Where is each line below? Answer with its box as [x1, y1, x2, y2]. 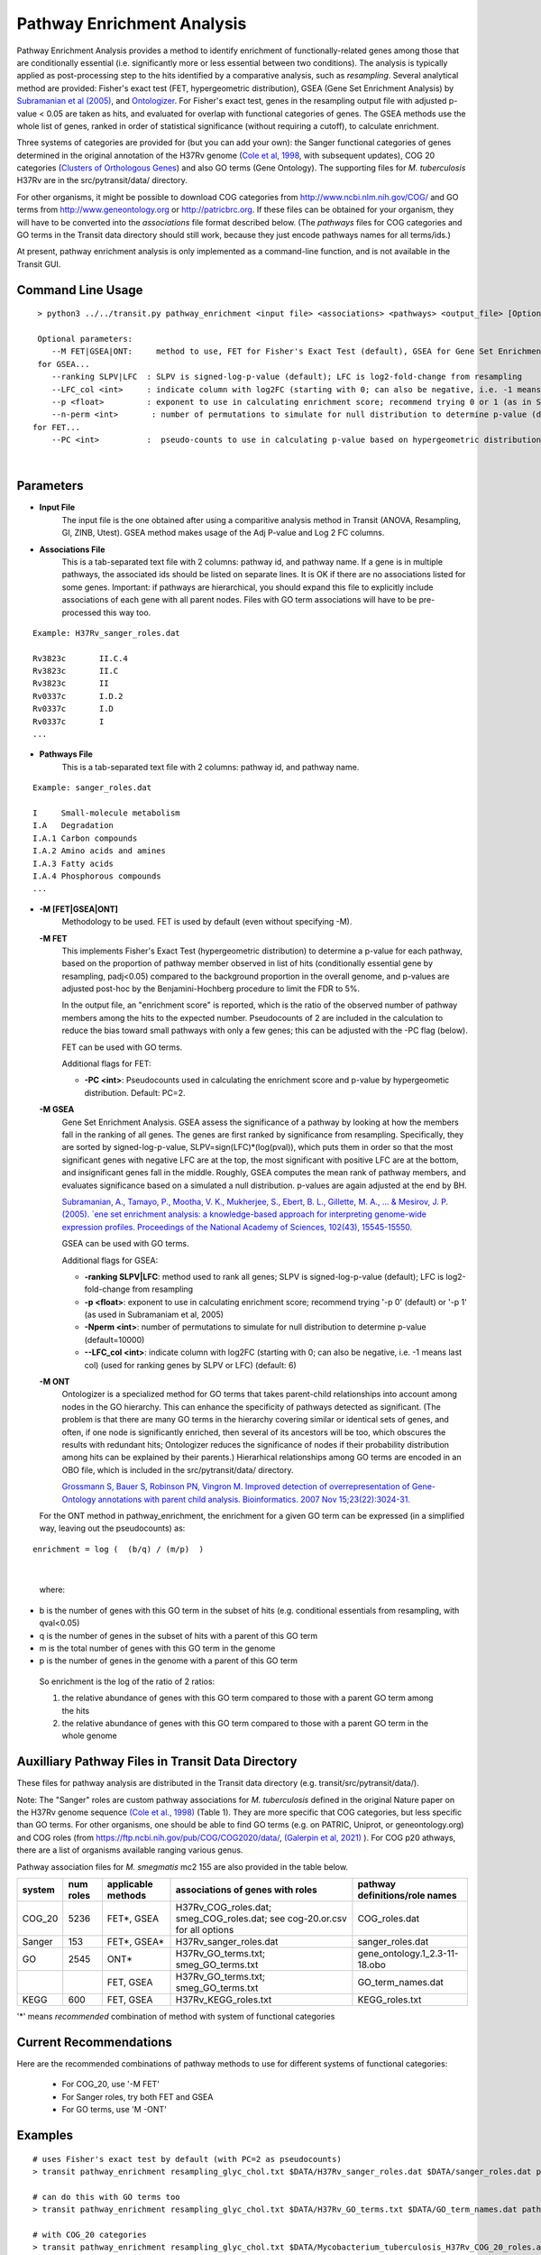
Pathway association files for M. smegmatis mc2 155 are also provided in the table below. [16, 1861, 349, 1872]
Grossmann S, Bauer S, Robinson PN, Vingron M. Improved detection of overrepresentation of [61, 1481, 410, 1492]
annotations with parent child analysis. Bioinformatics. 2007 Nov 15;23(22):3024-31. [97, 1494, 410, 1505]
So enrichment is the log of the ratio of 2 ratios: [39, 1676, 215, 1687]
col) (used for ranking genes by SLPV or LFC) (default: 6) [84, 1359, 297, 1370]
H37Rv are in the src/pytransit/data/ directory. [16, 175, 188, 186]
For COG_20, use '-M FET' [61, 2079, 160, 2090]
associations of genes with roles [175, 1883, 317, 1896]
